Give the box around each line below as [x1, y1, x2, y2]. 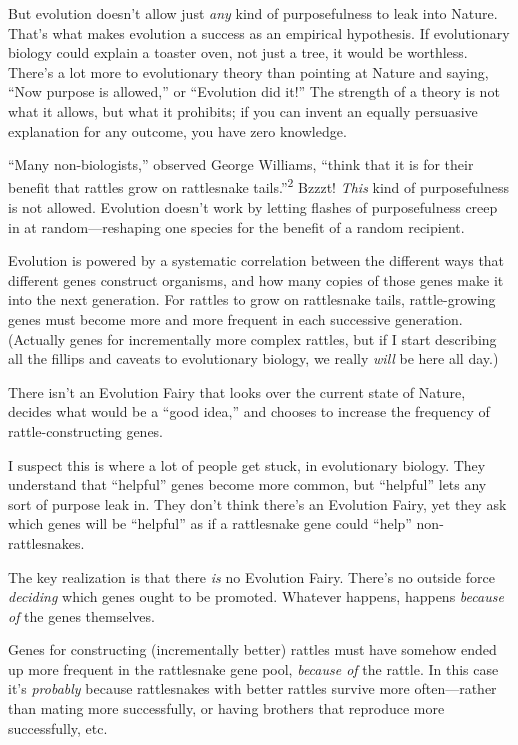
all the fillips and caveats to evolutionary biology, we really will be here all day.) [8, 348, 499, 369]
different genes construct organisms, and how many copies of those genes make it [8, 269, 504, 290]
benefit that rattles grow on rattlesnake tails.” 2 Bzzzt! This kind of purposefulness [8, 174, 509, 198]
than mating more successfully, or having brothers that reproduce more [8, 698, 445, 719]
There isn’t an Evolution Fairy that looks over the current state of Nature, [8, 381, 466, 402]
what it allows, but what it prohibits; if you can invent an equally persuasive [8, 100, 478, 121]
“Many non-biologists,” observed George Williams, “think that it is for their [8, 154, 474, 175]
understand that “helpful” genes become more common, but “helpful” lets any [8, 474, 487, 495]
